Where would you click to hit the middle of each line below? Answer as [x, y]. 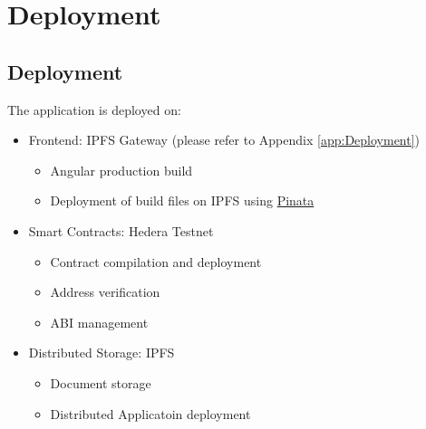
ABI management [99, 322]
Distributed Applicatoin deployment [150, 413]
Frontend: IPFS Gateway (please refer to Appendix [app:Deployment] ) [224, 140]
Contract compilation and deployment [156, 261]
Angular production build [121, 170]
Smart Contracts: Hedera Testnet [121, 230]
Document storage [101, 382]
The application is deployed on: [94, 109]
